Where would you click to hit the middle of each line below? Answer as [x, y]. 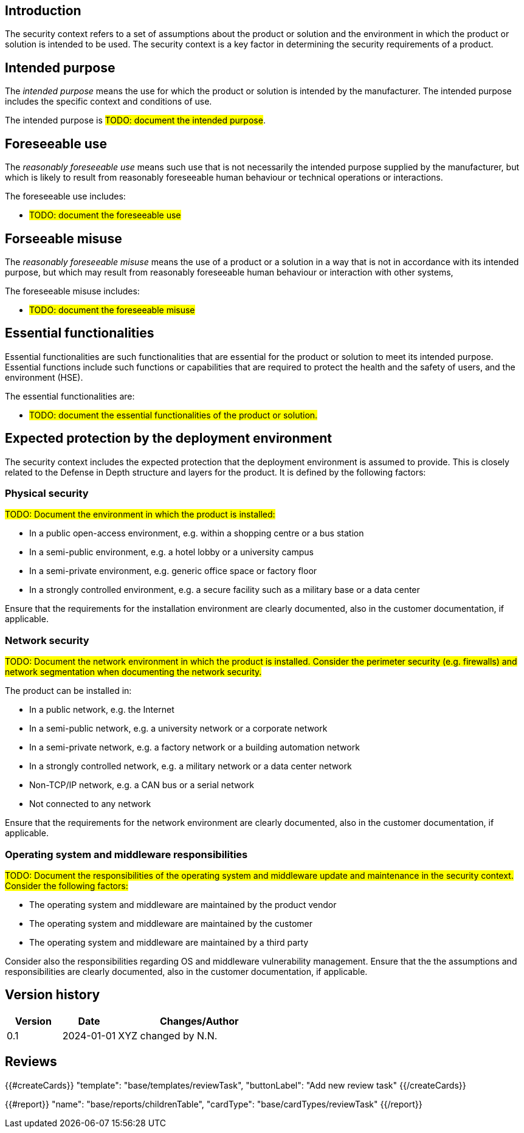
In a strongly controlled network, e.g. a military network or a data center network [191, 766]
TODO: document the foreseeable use [105, 215]
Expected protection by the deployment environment [169, 438]
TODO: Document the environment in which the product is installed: [140, 515]
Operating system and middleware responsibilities [126, 854]
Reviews [31, 1062]
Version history [53, 995]
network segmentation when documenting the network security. [133, 672]
